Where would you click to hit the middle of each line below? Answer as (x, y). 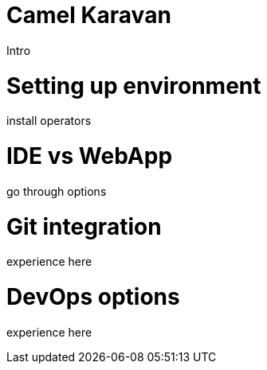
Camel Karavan (89, 15)
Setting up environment (134, 86)
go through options (57, 191)
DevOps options (93, 297)
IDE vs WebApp (90, 156)
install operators (49, 121)
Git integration (84, 226)
